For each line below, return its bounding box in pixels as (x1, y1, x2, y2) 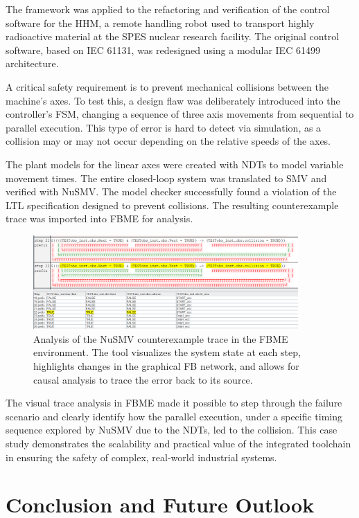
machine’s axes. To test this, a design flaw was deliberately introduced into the (6, 93, 340, 107)
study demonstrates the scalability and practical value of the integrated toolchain (6, 436, 351, 450)
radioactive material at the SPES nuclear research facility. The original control (6, 29, 340, 44)
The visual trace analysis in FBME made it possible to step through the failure (6, 395, 342, 410)
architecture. (6, 56, 59, 71)
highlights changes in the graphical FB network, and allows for (33, 358, 299, 373)
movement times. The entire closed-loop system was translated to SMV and (6, 170, 327, 185)
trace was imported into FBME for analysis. (6, 211, 193, 226)
